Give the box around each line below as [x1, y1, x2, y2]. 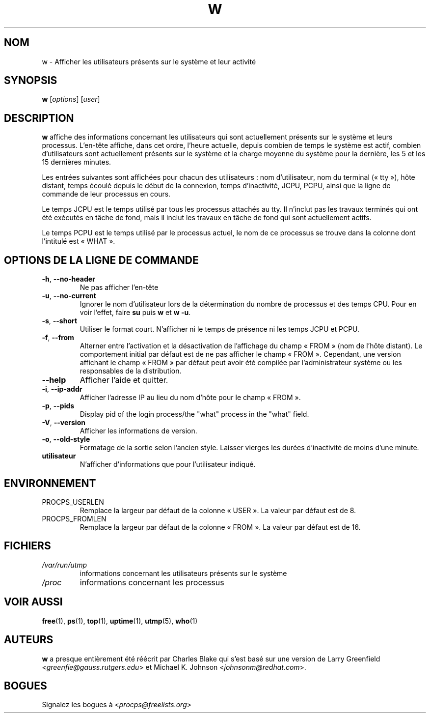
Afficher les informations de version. [80, 427, 197, 435]
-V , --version [42, 418, 85, 427]
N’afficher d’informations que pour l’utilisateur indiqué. [80, 460, 256, 469]
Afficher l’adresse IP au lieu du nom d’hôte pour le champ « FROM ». [80, 393, 301, 402]
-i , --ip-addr [42, 385, 82, 394]
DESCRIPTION [4, 112, 74, 124]
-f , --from [42, 333, 74, 342]
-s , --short [42, 316, 78, 325]
